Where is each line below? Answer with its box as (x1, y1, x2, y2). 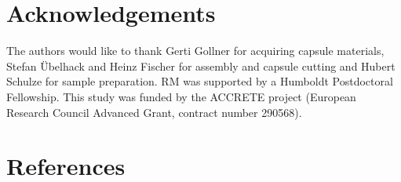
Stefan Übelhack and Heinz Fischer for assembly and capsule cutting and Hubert (6, 57, 396, 74)
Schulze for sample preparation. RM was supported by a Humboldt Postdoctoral (6, 73, 393, 89)
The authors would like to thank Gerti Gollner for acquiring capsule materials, (6, 42, 385, 59)
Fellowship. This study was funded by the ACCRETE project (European (6, 88, 356, 104)
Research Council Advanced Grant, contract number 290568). (6, 104, 302, 120)
